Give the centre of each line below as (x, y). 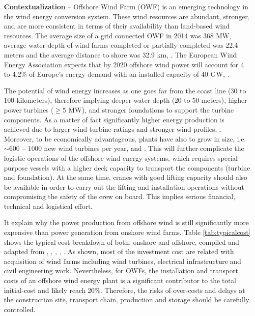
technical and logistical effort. (48, 206)
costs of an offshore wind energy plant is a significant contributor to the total (120, 280)
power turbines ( (29, 109)
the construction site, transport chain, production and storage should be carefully (127, 300)
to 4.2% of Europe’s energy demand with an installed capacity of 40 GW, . (117, 74)
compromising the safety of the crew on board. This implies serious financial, (120, 196)
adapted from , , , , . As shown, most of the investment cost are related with (119, 251)
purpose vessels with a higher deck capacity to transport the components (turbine (127, 167)
